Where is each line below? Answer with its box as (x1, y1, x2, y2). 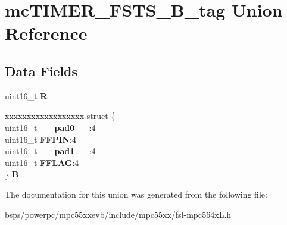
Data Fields (5, 61, 78, 80)
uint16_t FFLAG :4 (5, 156, 79, 168)
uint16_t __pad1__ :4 (5, 145, 96, 157)
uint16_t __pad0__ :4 (5, 121, 96, 133)
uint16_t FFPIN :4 (5, 133, 77, 145)
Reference (5, 21, 88, 45)
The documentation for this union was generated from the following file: (5, 187, 267, 200)
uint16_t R (5, 89, 48, 102)
